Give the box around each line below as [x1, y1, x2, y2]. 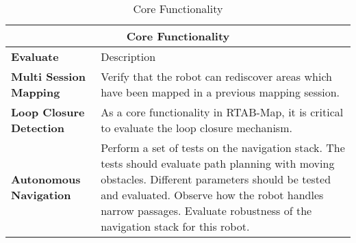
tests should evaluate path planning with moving [101, 155, 335, 171]
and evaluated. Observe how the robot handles [101, 187, 324, 203]
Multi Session [11, 68, 86, 84]
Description [101, 49, 156, 64]
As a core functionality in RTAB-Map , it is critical [101, 104, 344, 120]
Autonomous [11, 171, 81, 187]
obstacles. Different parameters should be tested [101, 171, 331, 187]
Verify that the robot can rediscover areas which [101, 68, 332, 84]
